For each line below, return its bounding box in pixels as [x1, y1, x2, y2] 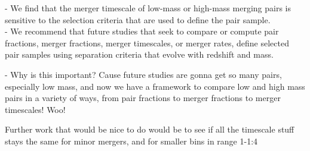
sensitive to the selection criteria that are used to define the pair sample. [5, 13, 271, 26]
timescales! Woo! [5, 103, 66, 115]
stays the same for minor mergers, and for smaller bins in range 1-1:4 [5, 134, 258, 147]
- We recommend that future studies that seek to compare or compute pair [5, 25, 279, 37]
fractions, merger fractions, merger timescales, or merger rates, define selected [5, 36, 289, 49]
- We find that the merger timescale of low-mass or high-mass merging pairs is [5, 2, 291, 14]
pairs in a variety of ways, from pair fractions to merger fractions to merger [5, 92, 281, 104]
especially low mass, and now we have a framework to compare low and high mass [5, 80, 305, 92]
